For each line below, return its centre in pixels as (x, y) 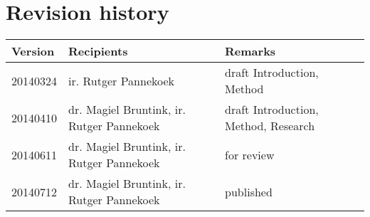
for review (250, 154)
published (249, 191)
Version (33, 51)
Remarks (250, 51)
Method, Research (270, 126)
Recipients (98, 51)
